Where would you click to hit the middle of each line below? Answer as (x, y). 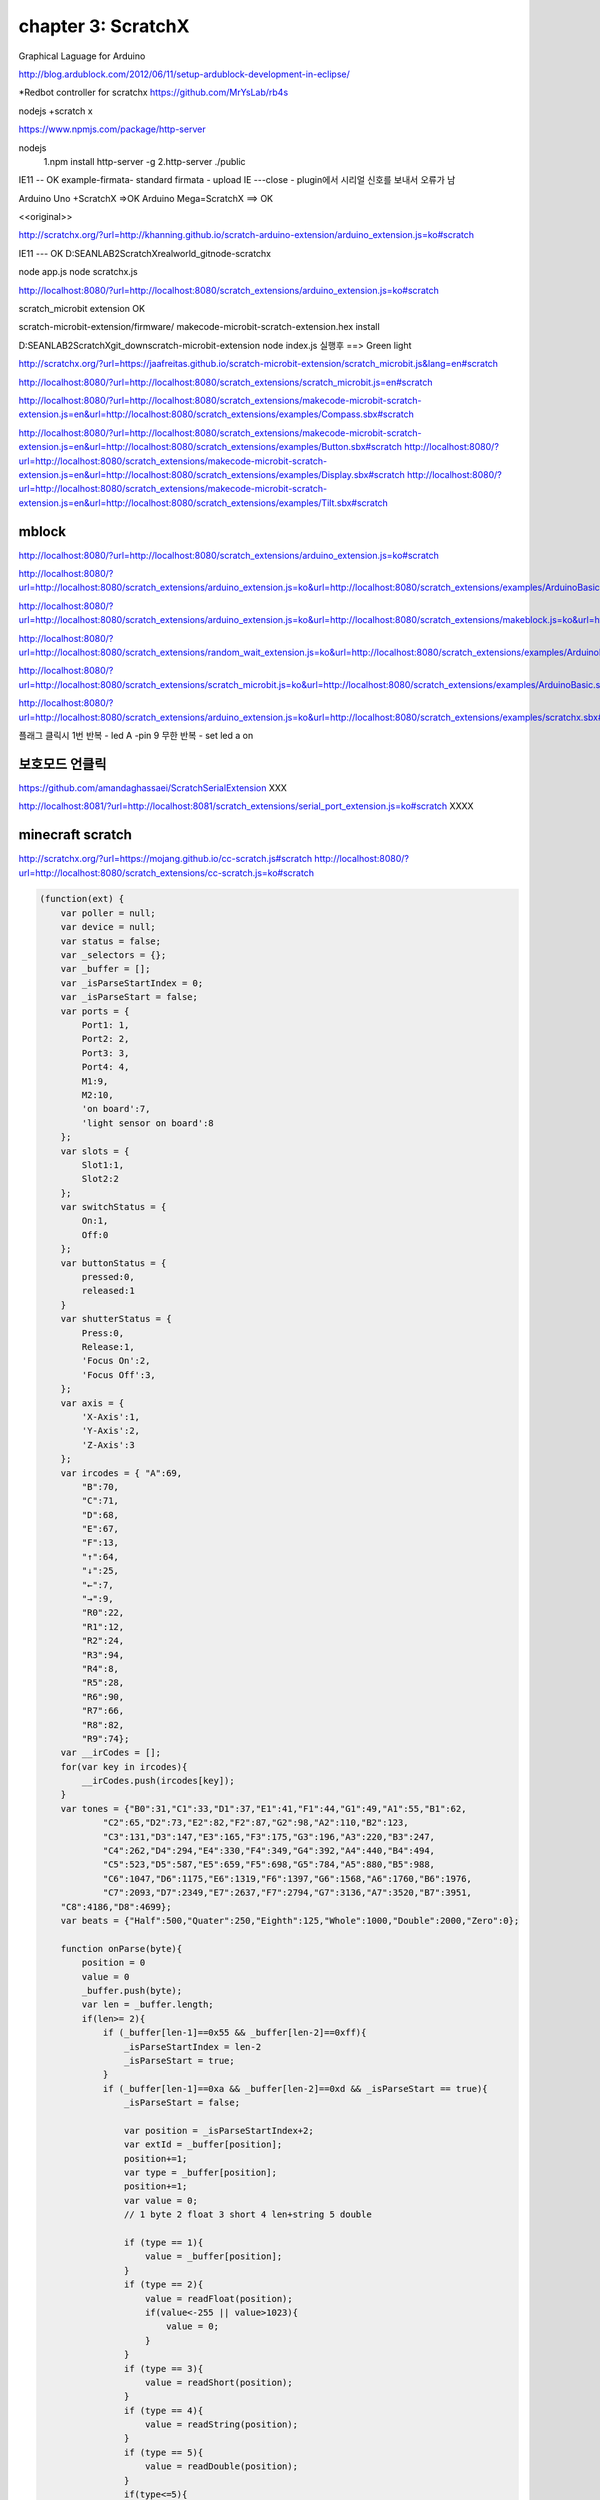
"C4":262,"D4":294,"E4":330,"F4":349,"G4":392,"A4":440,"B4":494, (268, 1851)
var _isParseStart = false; (129, 997)
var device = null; (108, 927)
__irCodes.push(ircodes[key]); (158, 1781)
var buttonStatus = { (113, 1263)
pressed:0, (108, 1277)
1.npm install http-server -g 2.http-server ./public (144, 161)
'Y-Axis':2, (110, 1431)
